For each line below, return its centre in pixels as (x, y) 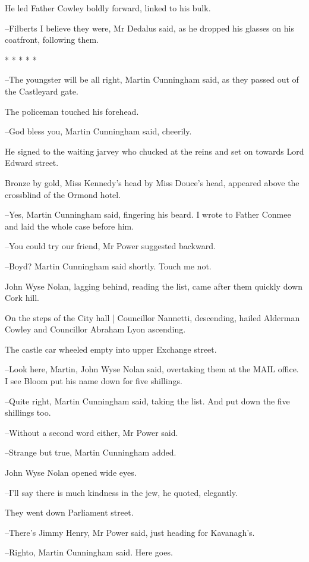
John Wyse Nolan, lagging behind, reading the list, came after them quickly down (154, 286)
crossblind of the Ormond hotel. (63, 194)
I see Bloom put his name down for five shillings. (94, 381)
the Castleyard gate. (42, 91)
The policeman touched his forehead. (72, 111)
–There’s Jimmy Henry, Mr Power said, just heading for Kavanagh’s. (130, 532)
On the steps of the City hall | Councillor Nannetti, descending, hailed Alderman (152, 317)
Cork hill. (22, 298)
